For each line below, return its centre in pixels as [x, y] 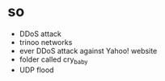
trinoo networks [46, 42]
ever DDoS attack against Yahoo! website [88, 51]
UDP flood [36, 70]
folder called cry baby [53, 60]
